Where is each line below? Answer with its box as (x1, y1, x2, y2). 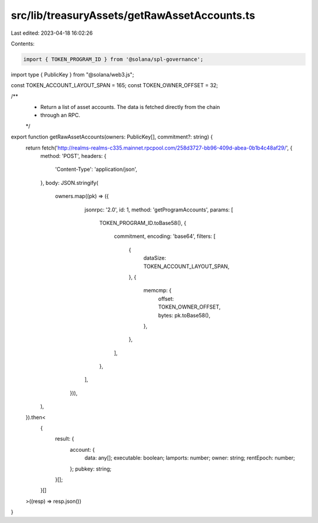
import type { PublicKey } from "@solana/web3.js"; (11, 71, 134, 78)
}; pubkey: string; (69, 465, 112, 472)
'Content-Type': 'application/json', (55, 165, 138, 173)
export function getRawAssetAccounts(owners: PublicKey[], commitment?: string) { (11, 133, 213, 141)
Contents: (11, 40, 35, 47)
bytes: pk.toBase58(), (158, 312, 211, 319)
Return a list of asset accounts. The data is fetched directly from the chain (40, 104, 220, 111)
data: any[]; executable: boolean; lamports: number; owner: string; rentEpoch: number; (84, 454, 296, 462)
